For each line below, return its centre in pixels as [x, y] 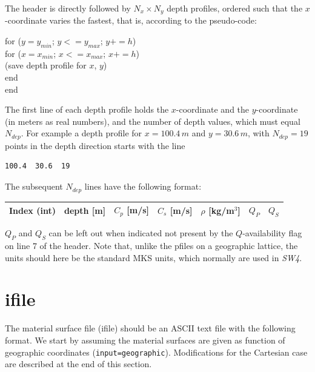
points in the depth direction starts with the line [95, 145]
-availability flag [272, 233]
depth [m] [85, 210]
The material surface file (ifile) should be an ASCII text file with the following [150, 328]
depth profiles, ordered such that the [235, 8]
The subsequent [34, 186]
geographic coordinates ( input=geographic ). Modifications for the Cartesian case [156, 352]
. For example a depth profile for [81, 133]
